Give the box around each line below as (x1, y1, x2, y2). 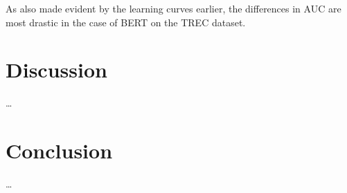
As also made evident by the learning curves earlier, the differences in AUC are (6, 1, 341, 15)
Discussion (6, 55, 107, 84)
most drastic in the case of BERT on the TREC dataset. (6, 15, 246, 29)
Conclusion (6, 136, 113, 165)
